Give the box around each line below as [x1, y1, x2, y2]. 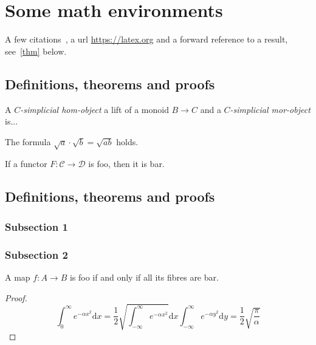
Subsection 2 [5, 247, 68, 262]
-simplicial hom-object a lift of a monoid [20, 103, 169, 115]
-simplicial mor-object [230, 103, 311, 115]
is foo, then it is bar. [88, 157, 165, 170]
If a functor [5, 157, 47, 170]
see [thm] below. [5, 44, 67, 57]
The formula [5, 135, 51, 148]
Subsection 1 [5, 219, 68, 234]
